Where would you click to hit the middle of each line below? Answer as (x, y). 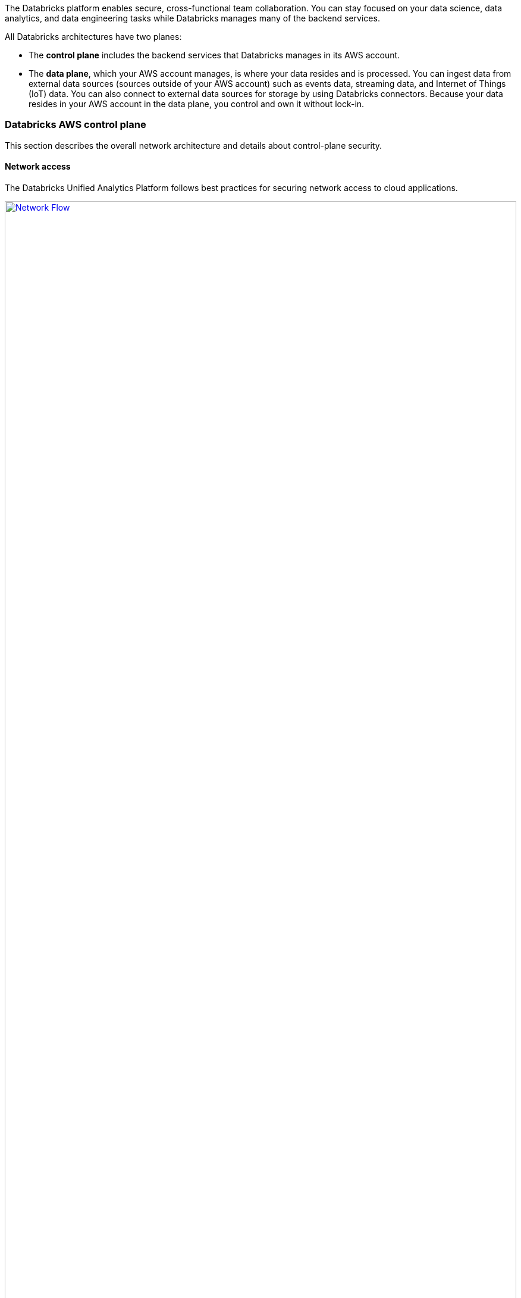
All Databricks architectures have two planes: (93, 37)
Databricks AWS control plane (76, 125)
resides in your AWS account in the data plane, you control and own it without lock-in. (197, 104)
